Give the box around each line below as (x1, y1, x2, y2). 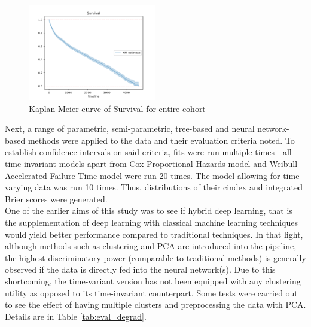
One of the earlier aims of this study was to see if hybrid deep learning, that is (5, 204, 292, 217)
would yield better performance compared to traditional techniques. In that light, (5, 228, 303, 240)
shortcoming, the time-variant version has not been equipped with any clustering (5, 274, 301, 287)
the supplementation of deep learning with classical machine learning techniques (5, 216, 298, 228)
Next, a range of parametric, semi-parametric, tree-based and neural (5, 122, 255, 135)
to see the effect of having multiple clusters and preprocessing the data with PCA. (5, 298, 306, 311)
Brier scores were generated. (5, 192, 108, 205)
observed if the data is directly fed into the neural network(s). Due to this (5, 263, 276, 275)
